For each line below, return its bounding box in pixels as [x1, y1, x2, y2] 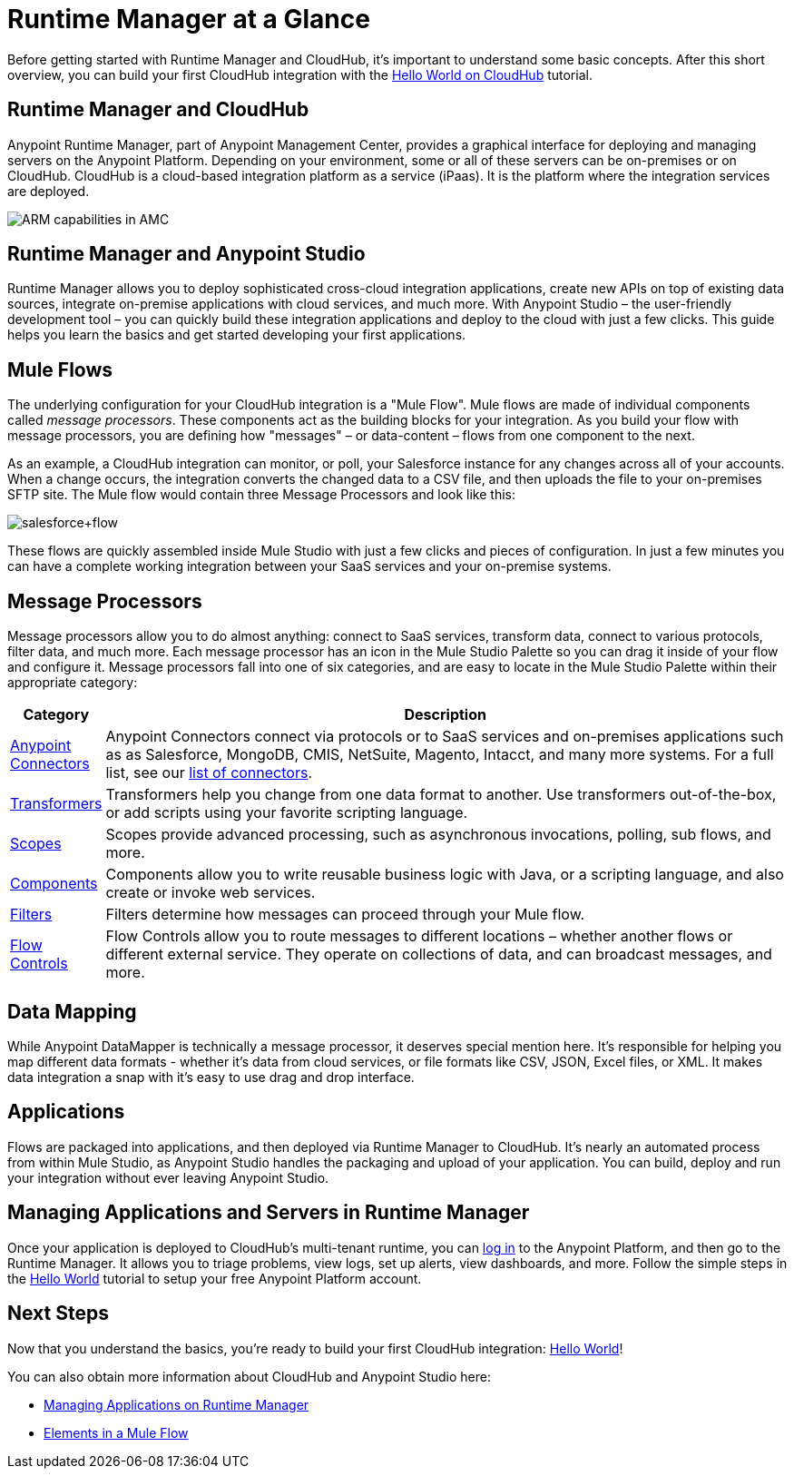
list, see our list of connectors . [105, 763, 312, 782]
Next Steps [7, 1302, 109, 1325]
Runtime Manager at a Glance [7, 4, 370, 34]
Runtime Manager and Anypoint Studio [7, 242, 366, 266]
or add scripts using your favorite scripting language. [105, 803, 468, 822]
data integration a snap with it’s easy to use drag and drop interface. [7, 1068, 415, 1085]
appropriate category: [7, 674, 138, 691]
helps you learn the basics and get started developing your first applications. [7, 327, 466, 343]
